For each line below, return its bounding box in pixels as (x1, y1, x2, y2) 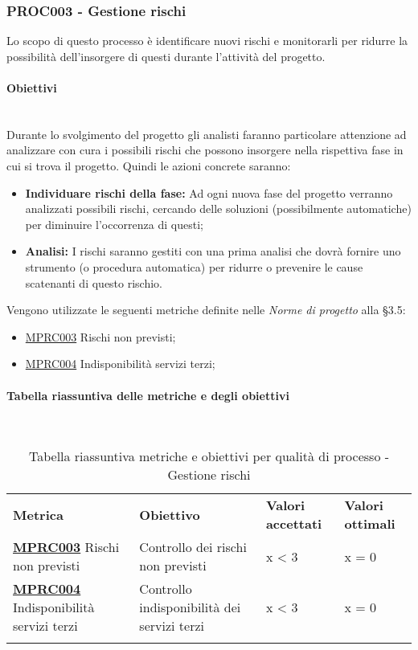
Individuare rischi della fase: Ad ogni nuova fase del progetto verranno (25, 184, 393, 201)
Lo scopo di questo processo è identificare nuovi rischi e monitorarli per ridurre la (6, 32, 408, 49)
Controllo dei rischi (139, 538, 247, 557)
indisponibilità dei (139, 598, 241, 617)
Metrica (13, 505, 64, 524)
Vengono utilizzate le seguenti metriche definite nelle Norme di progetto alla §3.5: (6, 301, 406, 318)
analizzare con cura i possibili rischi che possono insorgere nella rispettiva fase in (6, 141, 404, 158)
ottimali (344, 514, 395, 533)
